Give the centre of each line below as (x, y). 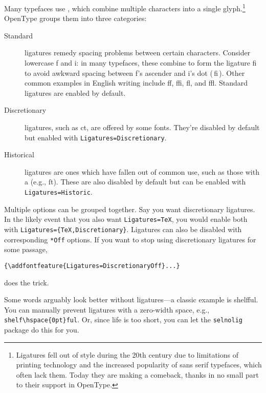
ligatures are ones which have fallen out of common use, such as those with (142, 171)
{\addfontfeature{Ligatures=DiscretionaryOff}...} (92, 266)
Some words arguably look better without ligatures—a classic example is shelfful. (131, 299)
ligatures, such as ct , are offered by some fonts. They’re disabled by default (142, 127)
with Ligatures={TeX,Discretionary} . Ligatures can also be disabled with (123, 229)
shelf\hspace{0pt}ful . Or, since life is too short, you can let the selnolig (123, 319)
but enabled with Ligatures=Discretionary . (96, 137)
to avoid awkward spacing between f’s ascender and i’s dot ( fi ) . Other (135, 73)
